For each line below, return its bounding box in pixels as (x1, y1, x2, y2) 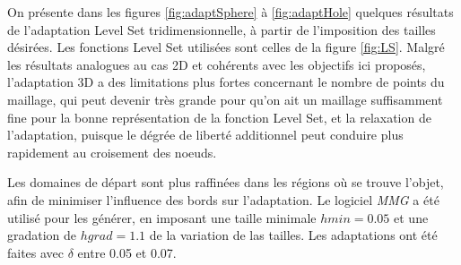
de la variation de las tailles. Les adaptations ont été (149, 226, 438, 244)
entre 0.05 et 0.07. (77, 243, 177, 261)
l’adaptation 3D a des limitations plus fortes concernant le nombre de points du (7, 73, 445, 91)
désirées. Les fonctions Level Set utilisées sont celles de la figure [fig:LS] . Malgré (7, 38, 445, 56)
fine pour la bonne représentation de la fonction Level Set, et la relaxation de (7, 107, 431, 126)
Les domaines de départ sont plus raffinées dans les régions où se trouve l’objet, (7, 173, 444, 192)
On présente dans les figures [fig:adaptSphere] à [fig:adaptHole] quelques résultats (7, 3, 454, 21)
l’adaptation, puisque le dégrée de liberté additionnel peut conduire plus (7, 125, 404, 144)
